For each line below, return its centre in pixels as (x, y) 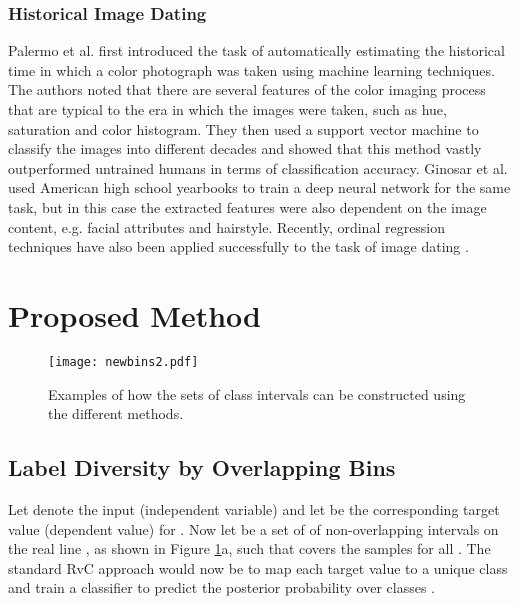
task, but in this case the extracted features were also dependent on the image (247, 206)
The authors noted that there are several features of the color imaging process (247, 89)
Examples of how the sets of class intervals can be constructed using (257, 393)
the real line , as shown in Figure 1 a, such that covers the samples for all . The (249, 548)
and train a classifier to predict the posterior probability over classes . (221, 587)
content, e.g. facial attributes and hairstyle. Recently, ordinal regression (227, 226)
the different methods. (116, 413)
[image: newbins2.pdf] (123, 361)
